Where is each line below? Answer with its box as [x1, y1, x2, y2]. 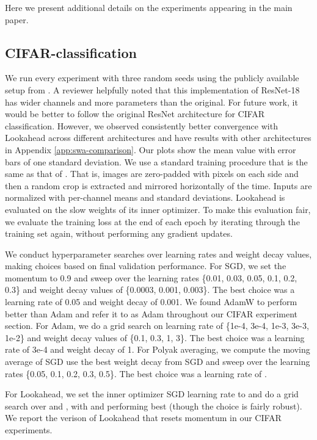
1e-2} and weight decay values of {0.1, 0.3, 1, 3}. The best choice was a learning [5, 331, 305, 344]
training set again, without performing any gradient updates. [5, 227, 233, 240]
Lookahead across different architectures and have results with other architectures [5, 131, 312, 144]
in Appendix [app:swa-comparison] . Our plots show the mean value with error [5, 143, 296, 156]
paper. [5, 13, 29, 26]
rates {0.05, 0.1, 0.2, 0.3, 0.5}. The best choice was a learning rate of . [5, 367, 267, 380]
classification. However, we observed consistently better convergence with [5, 119, 278, 132]
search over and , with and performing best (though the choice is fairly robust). [5, 399, 302, 412]
